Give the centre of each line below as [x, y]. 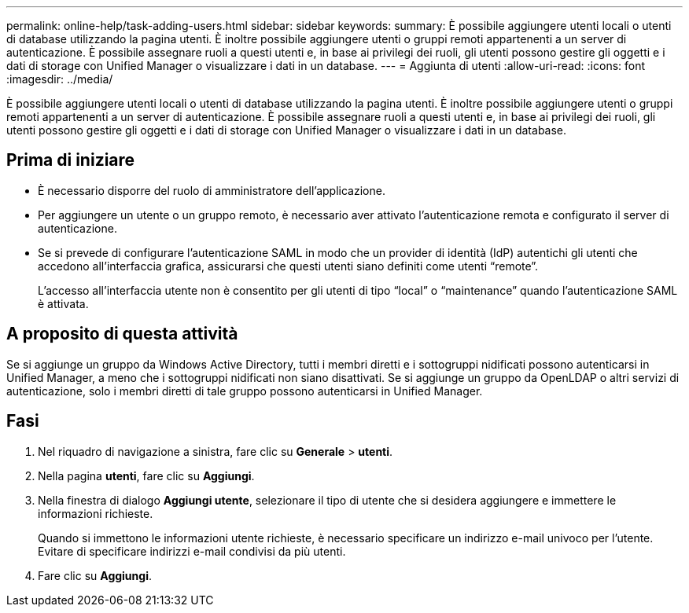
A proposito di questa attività [122, 334]
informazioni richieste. [96, 513]
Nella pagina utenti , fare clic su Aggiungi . [146, 475]
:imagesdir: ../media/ [60, 79]
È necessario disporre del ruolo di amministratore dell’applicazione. [212, 190]
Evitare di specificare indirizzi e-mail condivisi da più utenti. [192, 551]
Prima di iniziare [71, 160]
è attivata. [63, 303]
